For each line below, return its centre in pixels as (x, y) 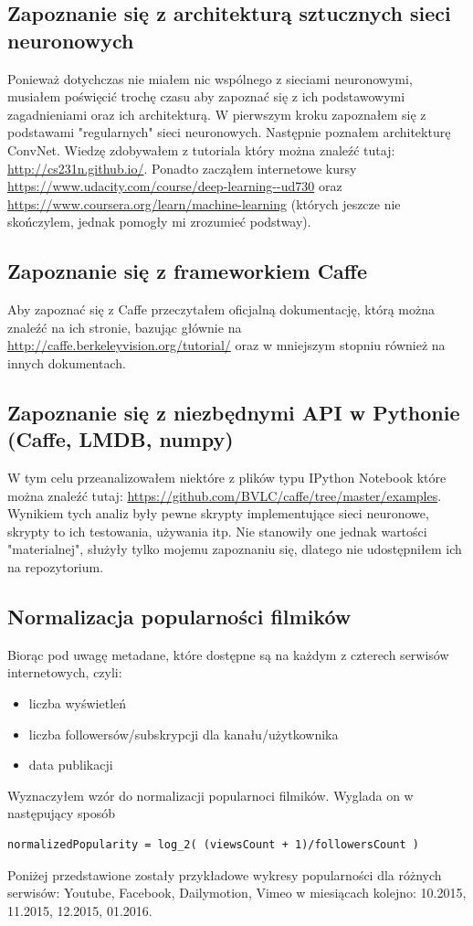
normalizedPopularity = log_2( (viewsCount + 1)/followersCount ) (214, 845)
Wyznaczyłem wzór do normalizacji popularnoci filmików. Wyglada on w (210, 795)
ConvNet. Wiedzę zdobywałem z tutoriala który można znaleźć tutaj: (201, 149)
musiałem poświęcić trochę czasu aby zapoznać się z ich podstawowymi (206, 96)
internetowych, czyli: (65, 672)
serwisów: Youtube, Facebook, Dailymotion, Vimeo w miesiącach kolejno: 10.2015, (237, 893)
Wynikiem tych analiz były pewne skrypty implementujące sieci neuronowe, (218, 513)
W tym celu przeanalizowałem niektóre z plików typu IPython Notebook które (227, 478)
